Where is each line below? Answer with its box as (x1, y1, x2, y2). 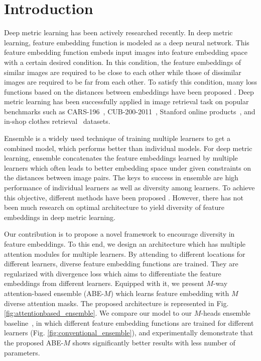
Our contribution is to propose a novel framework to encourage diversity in (4, 229, 235, 239)
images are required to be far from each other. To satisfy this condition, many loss (4, 77, 257, 87)
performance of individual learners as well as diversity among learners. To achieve (4, 182, 255, 193)
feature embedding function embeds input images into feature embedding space (4, 47, 247, 57)
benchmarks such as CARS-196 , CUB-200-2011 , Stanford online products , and (4, 106, 255, 116)
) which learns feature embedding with (110, 287, 229, 298)
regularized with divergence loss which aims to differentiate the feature (4, 268, 221, 278)
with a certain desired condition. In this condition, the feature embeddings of (4, 56, 241, 67)
